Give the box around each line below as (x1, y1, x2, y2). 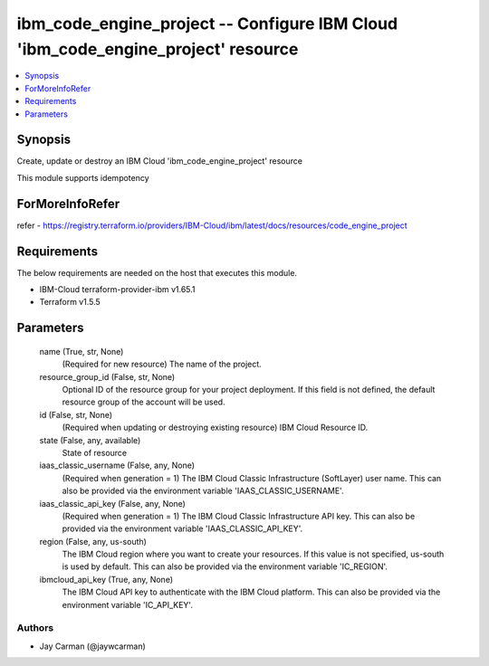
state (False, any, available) (39, 434, 141, 445)
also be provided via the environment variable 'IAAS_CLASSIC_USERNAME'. (62, 485, 344, 497)
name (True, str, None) (39, 346, 124, 357)
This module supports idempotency (16, 172, 149, 183)
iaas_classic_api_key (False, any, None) (39, 498, 186, 509)
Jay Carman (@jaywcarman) (39, 641, 147, 652)
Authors (16, 622, 54, 634)
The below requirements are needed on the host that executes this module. (16, 267, 298, 278)
